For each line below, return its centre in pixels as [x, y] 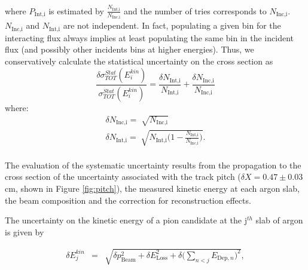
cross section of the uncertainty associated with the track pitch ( [123, 177]
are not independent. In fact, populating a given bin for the [172, 25]
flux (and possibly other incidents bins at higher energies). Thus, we [129, 49]
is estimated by [76, 10]
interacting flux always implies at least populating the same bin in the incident [149, 37]
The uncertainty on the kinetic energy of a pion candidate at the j [126, 220]
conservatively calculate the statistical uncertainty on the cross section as [139, 61]
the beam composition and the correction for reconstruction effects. [128, 200]
